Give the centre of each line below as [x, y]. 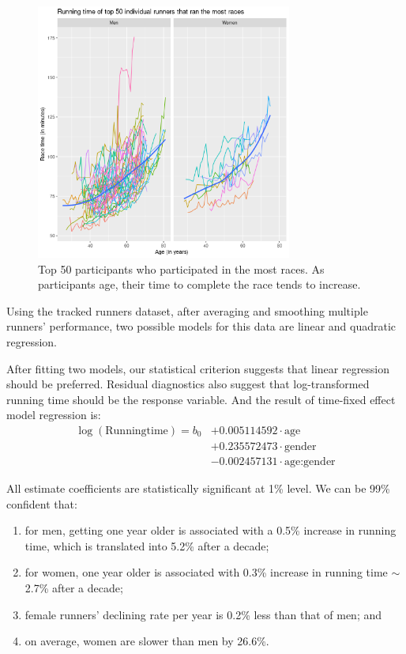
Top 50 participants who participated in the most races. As [181, 268]
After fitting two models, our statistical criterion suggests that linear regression [198, 368]
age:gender [310, 462]
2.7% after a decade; [74, 588]
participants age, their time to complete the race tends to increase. [199, 284]
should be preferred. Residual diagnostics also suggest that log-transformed [188, 384]
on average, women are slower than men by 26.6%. [147, 641]
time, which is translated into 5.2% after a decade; [147, 545]
